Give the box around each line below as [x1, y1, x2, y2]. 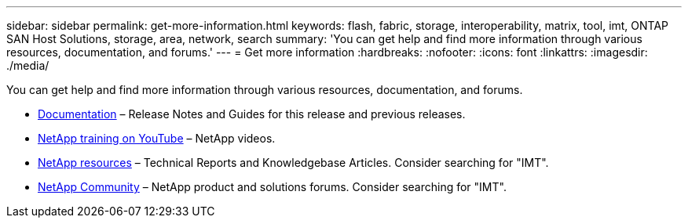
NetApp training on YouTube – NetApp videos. [38, 132, 276, 145]
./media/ [6, 59, 49, 72]
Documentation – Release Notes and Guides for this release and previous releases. [38, 107, 466, 121]
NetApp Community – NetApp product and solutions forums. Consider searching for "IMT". [38, 180, 507, 193]
